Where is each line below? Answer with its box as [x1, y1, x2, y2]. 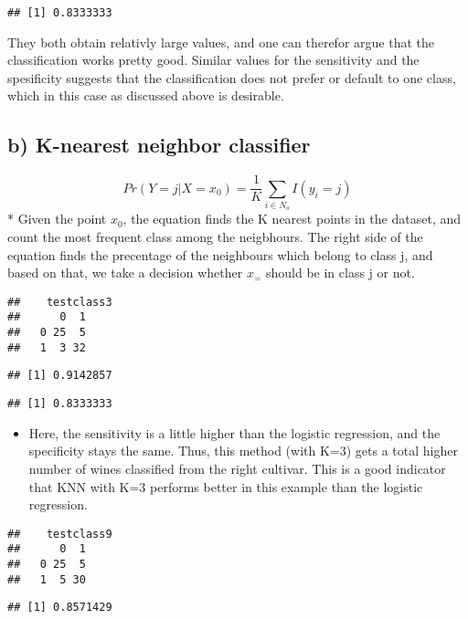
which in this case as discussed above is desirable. [7, 86, 284, 105]
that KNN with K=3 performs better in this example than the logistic [28, 477, 423, 496]
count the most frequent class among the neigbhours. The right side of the [7, 227, 423, 247]
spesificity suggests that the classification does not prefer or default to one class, [7, 68, 456, 87]
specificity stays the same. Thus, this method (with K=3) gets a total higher [28, 441, 458, 460]
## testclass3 [7, 295, 112, 309]
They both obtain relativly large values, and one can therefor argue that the [7, 32, 434, 51]
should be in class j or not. [265, 263, 415, 282]
